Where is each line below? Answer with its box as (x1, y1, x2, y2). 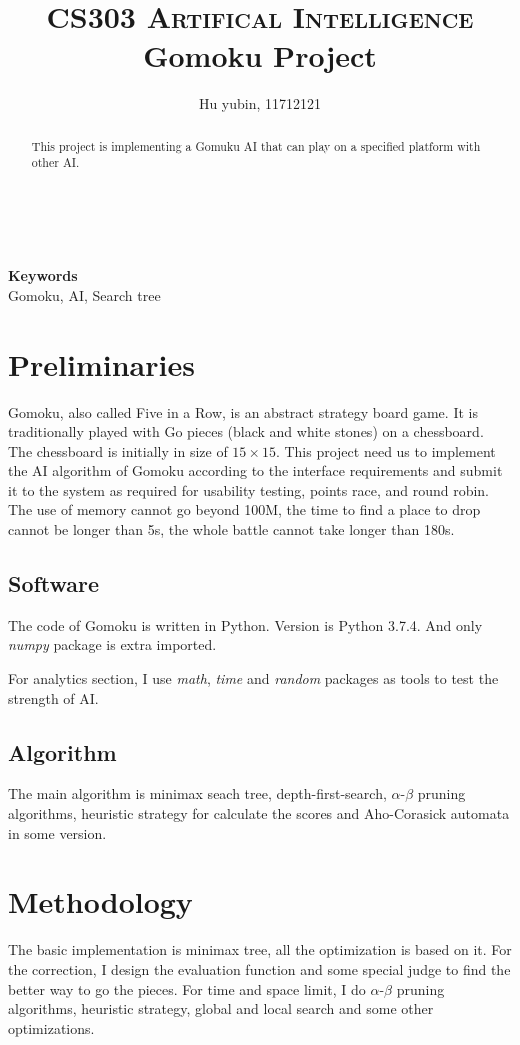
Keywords (8, 265, 78, 286)
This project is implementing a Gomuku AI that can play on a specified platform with (31, 137, 481, 154)
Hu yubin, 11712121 (198, 93, 322, 114)
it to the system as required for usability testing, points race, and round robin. (8, 479, 490, 500)
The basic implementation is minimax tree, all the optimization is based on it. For (8, 939, 512, 960)
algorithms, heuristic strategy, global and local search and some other (8, 998, 434, 1019)
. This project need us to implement (275, 440, 496, 461)
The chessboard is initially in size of (8, 440, 228, 461)
